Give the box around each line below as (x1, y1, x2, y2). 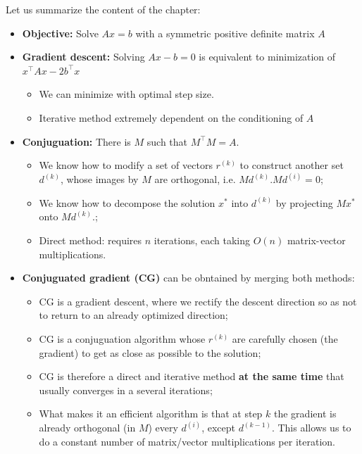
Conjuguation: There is (22, 134, 131, 149)
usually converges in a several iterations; (39, 382, 213, 397)
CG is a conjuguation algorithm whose (39, 331, 206, 346)
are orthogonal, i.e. (154, 172, 236, 187)
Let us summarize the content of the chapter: (6, 2, 201, 16)
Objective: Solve (22, 25, 99, 40)
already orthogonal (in (39, 420, 136, 435)
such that (146, 134, 188, 149)
